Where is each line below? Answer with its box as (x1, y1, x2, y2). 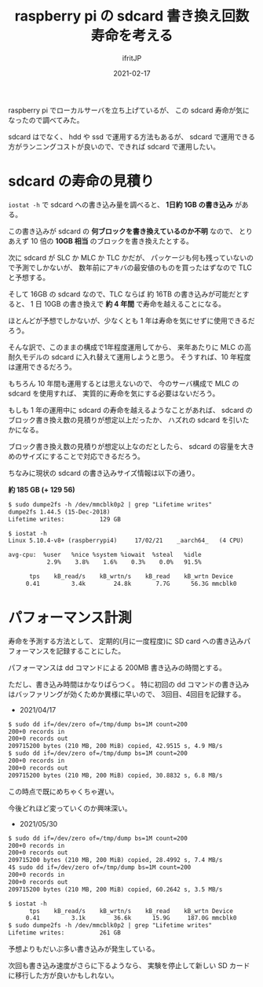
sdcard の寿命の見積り (8, 172, 155, 190)
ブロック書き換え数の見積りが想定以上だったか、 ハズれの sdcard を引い (8, 414, 243, 425)
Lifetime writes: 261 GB (8, 929, 122, 937)
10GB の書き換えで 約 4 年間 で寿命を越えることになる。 (43, 299, 226, 308)
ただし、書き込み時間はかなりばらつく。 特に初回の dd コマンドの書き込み (8, 679, 250, 689)
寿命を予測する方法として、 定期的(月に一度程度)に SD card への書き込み (8, 636, 244, 646)
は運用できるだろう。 (8, 362, 77, 371)
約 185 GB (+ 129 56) (8, 484, 76, 494)
